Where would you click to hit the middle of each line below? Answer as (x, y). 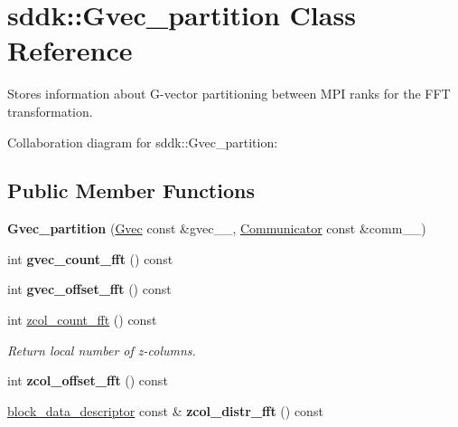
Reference (70, 50)
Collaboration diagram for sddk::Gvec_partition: (143, 142)
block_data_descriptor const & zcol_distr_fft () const (165, 410)
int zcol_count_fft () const (82, 320)
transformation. (50, 111)
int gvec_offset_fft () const (89, 289)
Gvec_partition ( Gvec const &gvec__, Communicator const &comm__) (217, 228)
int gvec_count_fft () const (90, 258)
